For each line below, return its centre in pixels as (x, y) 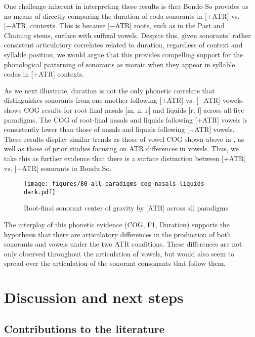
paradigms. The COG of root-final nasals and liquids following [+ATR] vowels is (126, 119)
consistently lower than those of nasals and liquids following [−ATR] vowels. (119, 129)
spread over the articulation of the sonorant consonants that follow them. (115, 263)
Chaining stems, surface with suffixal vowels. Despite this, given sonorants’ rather (127, 35)
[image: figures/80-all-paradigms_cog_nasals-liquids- (116, 184)
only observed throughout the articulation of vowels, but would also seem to (119, 253)
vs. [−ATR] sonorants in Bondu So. (58, 168)
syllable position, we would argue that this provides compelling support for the (124, 54)
